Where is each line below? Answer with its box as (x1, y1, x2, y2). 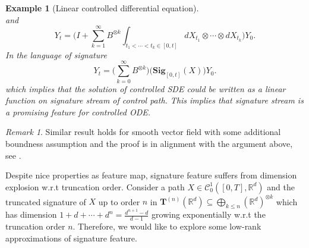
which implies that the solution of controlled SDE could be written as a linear (5, 82, 286, 95)
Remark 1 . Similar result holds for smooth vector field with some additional (5, 125, 281, 138)
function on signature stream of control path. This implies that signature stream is (5, 94, 304, 106)
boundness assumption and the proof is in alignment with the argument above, (5, 137, 293, 149)
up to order (98, 195, 140, 208)
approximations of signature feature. (5, 231, 137, 244)
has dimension (5, 208, 57, 221)
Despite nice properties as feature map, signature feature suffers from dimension (5, 169, 297, 181)
